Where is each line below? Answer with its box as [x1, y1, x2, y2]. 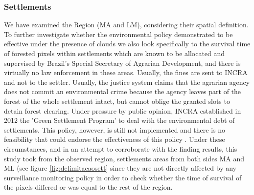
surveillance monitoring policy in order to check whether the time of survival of [4, 172, 242, 182]
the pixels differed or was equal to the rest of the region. [4, 182, 173, 192]
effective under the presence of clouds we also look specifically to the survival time [4, 39, 251, 49]
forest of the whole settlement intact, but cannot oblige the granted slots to [4, 96, 230, 106]
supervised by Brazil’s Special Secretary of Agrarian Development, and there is [4, 58, 241, 68]
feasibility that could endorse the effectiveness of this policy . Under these [4, 134, 225, 144]
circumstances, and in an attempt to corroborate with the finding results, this [4, 143, 237, 154]
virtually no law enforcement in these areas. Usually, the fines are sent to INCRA [4, 67, 248, 78]
